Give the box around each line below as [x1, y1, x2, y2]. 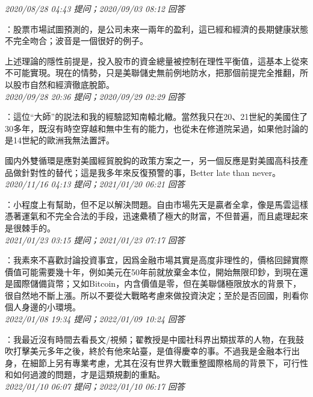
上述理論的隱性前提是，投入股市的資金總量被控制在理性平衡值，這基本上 [5, 54, 291, 67]
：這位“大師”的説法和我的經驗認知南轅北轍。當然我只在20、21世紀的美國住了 [5, 110, 308, 123]
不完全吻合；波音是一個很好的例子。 [5, 34, 148, 47]
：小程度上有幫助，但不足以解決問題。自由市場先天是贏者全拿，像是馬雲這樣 [5, 198, 308, 210]
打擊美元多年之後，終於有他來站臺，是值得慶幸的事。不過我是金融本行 [13, 345, 291, 357]
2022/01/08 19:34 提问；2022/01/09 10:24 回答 [5, 313, 185, 325]
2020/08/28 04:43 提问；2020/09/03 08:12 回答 [5, 2, 185, 14]
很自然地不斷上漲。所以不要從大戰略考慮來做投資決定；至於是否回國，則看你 [5, 289, 308, 301]
